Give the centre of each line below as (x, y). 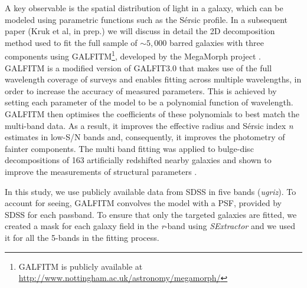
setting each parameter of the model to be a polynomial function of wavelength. (149, 102)
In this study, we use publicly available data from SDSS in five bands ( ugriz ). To (151, 191)
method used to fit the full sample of (71, 42)
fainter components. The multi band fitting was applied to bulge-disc (129, 148)
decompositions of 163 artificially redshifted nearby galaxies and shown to (138, 160)
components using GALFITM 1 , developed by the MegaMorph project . (133, 55)
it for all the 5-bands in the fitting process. (82, 237)
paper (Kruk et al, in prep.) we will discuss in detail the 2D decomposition (140, 31)
